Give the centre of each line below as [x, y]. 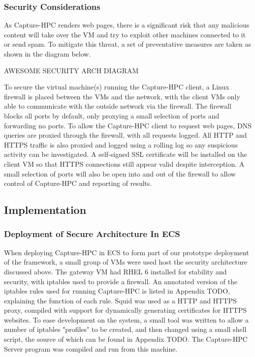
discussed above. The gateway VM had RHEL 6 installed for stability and [115, 271]
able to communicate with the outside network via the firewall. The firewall [118, 106]
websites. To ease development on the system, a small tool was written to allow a [127, 319]
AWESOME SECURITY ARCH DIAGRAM [71, 70]
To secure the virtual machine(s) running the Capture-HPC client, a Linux [117, 87]
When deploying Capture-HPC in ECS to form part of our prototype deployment [127, 252]
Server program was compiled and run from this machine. [91, 348]
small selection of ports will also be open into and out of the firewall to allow [120, 173]
